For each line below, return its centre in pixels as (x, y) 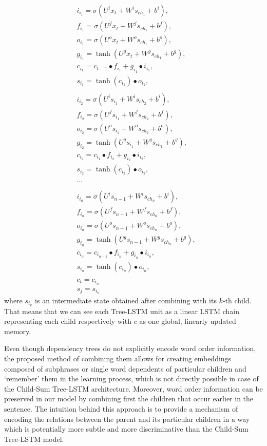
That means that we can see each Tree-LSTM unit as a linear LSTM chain (122, 311)
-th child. (237, 300)
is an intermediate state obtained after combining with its (126, 300)
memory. (18, 331)
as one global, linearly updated (188, 321)
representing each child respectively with (68, 321)
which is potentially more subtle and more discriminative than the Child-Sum (126, 429)
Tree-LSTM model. (34, 439)
